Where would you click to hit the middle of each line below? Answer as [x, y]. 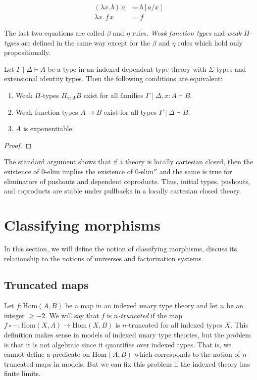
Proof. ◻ [18, 145]
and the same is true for [196, 171]
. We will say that [72, 315]
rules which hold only [210, 42]
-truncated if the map [150, 315]
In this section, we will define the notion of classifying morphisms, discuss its [121, 248]
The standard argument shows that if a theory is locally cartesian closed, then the [129, 162]
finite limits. [22, 373]
